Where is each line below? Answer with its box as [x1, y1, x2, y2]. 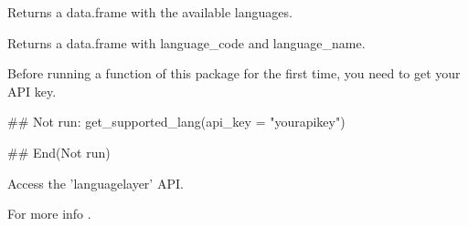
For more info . [7, 204, 91, 223]
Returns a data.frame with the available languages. [7, 3, 292, 21]
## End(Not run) [7, 142, 111, 161]
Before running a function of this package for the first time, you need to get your [7, 64, 461, 83]
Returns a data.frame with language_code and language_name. [7, 33, 366, 52]
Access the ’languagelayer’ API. [7, 173, 184, 192]
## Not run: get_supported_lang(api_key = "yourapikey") [7, 112, 346, 131]
